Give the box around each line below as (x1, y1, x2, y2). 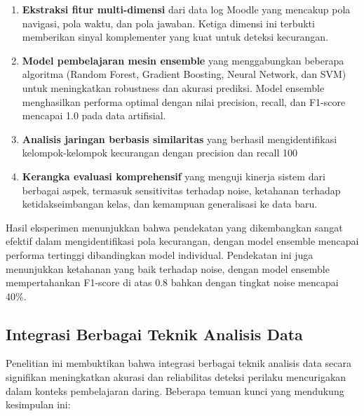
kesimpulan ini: (6, 397, 71, 412)
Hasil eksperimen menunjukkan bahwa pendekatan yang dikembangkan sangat (6, 220, 343, 234)
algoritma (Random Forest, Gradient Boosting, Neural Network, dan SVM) (22, 67, 346, 81)
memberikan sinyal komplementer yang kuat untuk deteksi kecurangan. (22, 29, 329, 44)
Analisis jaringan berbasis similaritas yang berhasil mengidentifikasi (22, 131, 337, 146)
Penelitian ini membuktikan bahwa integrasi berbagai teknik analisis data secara (6, 356, 351, 370)
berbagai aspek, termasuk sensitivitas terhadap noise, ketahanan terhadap (22, 182, 341, 197)
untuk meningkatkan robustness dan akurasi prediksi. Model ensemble (22, 80, 325, 95)
